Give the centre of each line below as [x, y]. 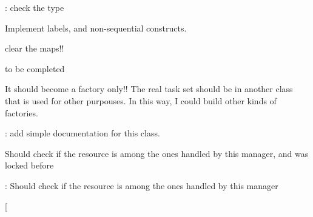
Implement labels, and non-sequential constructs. [96, 28]
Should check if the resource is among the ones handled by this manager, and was [157, 153]
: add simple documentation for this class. [82, 133]
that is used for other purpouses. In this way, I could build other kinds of [141, 100]
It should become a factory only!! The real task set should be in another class [149, 89]
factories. [22, 112]
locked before [29, 165]
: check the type [35, 7]
